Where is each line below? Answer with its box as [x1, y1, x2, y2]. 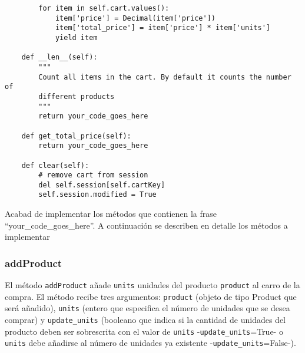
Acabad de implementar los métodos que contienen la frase [5, 207, 217, 220]
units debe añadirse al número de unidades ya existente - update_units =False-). [5, 336, 296, 349]
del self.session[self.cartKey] [38, 180, 165, 189]
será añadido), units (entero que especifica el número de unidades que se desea [5, 302, 290, 314]
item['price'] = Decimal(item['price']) [55, 14, 216, 22]
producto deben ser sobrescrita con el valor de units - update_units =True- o [5, 325, 283, 337]
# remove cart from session [38, 171, 148, 180]
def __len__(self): [21, 53, 98, 62]
